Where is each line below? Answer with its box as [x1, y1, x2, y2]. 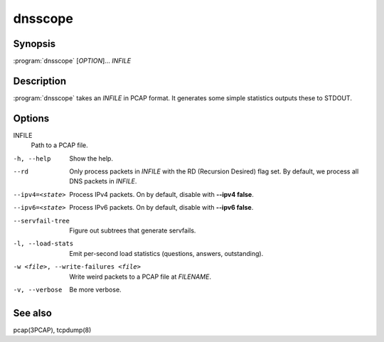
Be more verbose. [69, 285, 122, 294]
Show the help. [69, 154, 114, 163]
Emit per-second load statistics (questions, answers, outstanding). [69, 249, 264, 257]
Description [13, 75, 67, 87]
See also [13, 306, 53, 319]
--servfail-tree [13, 217, 70, 225]
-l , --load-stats [13, 240, 74, 248]
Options [13, 112, 50, 124]
